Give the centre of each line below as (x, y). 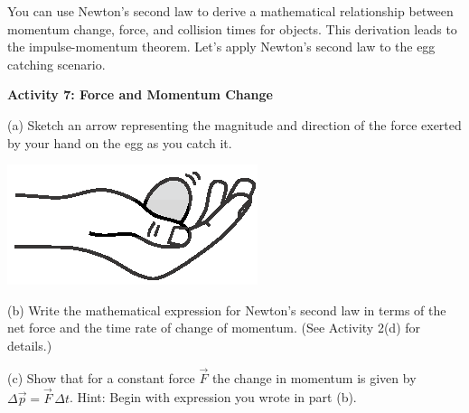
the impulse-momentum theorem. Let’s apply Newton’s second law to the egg (221, 47)
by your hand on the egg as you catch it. (120, 142)
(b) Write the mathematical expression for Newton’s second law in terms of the (227, 310)
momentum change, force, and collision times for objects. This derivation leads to (232, 28)
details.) (30, 345)
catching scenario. (56, 64)
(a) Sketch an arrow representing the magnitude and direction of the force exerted (234, 124)
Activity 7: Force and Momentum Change (140, 94)
